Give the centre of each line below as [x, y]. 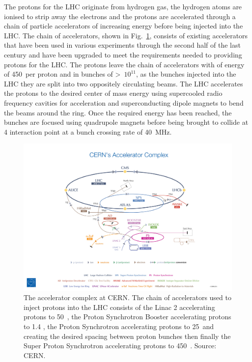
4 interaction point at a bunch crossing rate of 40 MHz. [88, 131]
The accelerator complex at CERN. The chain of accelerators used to [127, 297]
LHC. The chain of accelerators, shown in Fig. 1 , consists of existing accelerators [126, 35]
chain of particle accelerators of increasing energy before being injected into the [124, 26]
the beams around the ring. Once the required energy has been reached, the [118, 112]
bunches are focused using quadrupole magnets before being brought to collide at [126, 122]
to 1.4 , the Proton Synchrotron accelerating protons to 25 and [119, 326]
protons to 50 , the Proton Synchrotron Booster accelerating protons [127, 317]
